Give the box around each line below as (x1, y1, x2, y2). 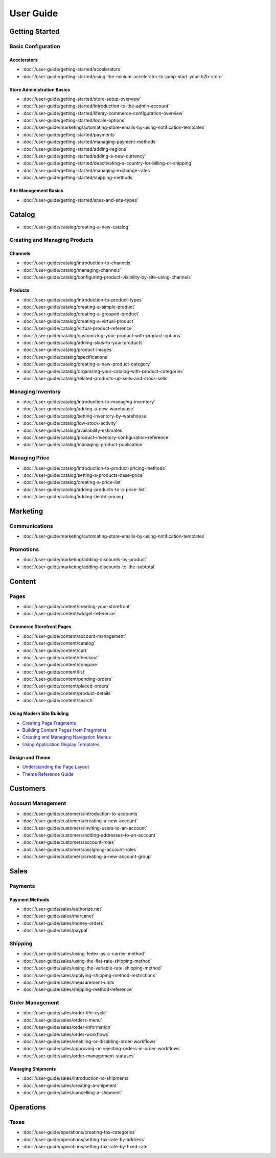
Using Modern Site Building (9, 710, 69, 716)
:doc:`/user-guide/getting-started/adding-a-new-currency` (22, 153, 147, 159)
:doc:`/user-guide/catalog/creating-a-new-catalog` (22, 224, 130, 230)
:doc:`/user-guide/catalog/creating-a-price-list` (22, 479, 122, 485)
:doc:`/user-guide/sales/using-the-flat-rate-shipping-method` (22, 958, 152, 964)
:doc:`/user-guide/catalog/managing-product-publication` (22, 442, 144, 448)
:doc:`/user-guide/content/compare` (22, 662, 99, 668)
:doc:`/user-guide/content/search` (22, 698, 95, 704)
